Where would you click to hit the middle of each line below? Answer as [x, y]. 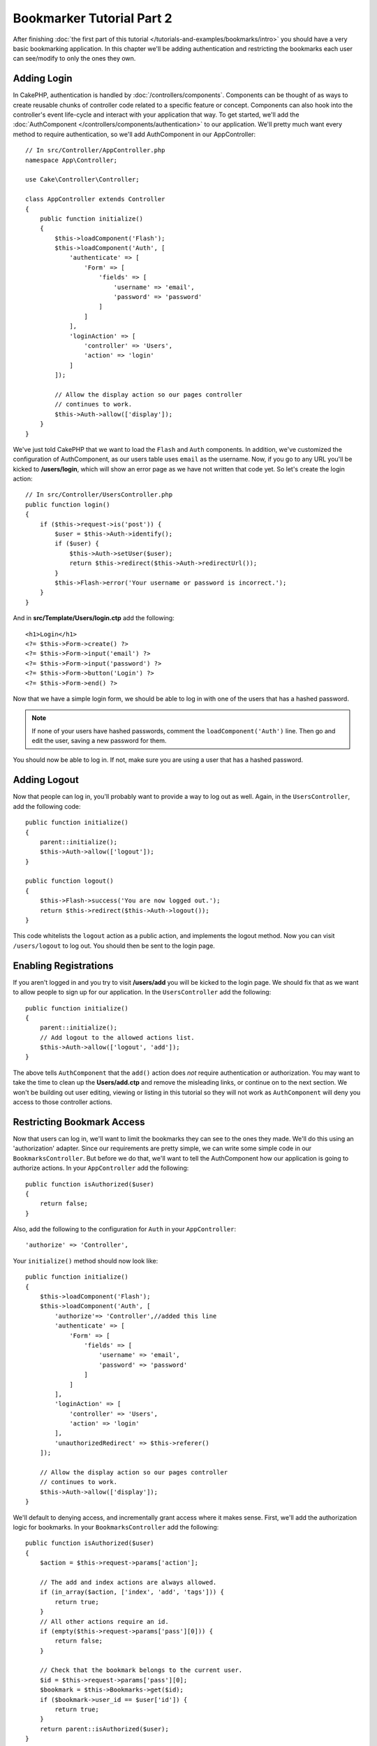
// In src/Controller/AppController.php [95, 151]
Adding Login [43, 79]
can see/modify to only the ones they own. [74, 59]
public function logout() [70, 881]
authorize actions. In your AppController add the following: [101, 1168]
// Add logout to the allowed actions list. [117, 1037]
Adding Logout [46, 780]
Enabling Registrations [63, 966]
